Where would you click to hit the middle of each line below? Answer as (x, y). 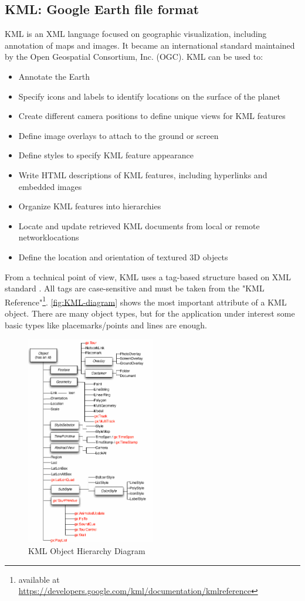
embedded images (50, 186)
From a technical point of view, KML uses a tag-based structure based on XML (148, 276)
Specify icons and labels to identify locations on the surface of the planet (149, 96)
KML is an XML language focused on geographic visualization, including (136, 34)
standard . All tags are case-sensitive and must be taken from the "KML (135, 288)
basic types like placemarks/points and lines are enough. (106, 325)
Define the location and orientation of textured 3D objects (123, 257)
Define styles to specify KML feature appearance (106, 155)
